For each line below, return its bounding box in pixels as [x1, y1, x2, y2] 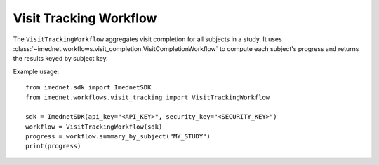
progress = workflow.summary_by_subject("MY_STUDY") [25, 133, 211, 141]
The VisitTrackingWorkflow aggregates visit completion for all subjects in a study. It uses [13, 35, 282, 43]
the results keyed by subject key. [13, 55, 108, 63]
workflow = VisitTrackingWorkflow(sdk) [25, 122, 163, 131]
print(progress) [25, 142, 81, 150]
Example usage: [13, 67, 60, 76]
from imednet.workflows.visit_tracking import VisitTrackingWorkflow [25, 93, 270, 101]
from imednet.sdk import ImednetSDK [25, 84, 152, 92]
